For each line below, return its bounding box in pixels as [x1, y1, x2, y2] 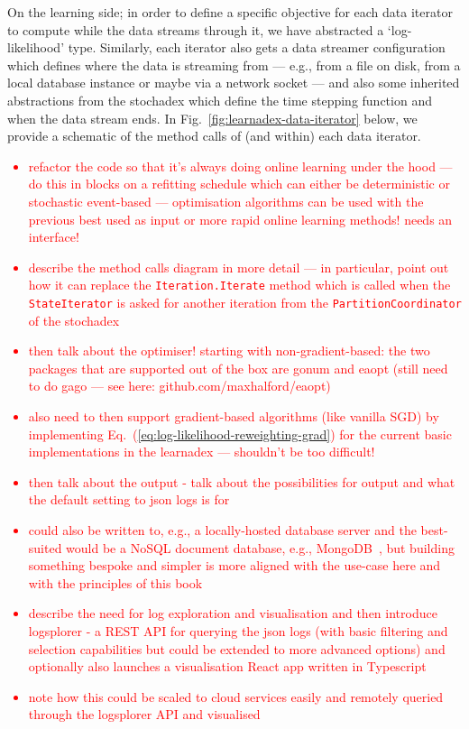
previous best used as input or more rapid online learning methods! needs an [28, 209, 453, 228]
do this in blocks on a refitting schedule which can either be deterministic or [28, 174, 450, 193]
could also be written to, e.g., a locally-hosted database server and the [28, 520, 417, 539]
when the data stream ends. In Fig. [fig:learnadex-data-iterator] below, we [7, 108, 418, 127]
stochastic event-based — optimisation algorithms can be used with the [28, 191, 424, 210]
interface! [28, 227, 79, 246]
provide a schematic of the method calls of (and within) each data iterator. [7, 126, 421, 145]
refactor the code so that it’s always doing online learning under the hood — [28, 156, 453, 175]
